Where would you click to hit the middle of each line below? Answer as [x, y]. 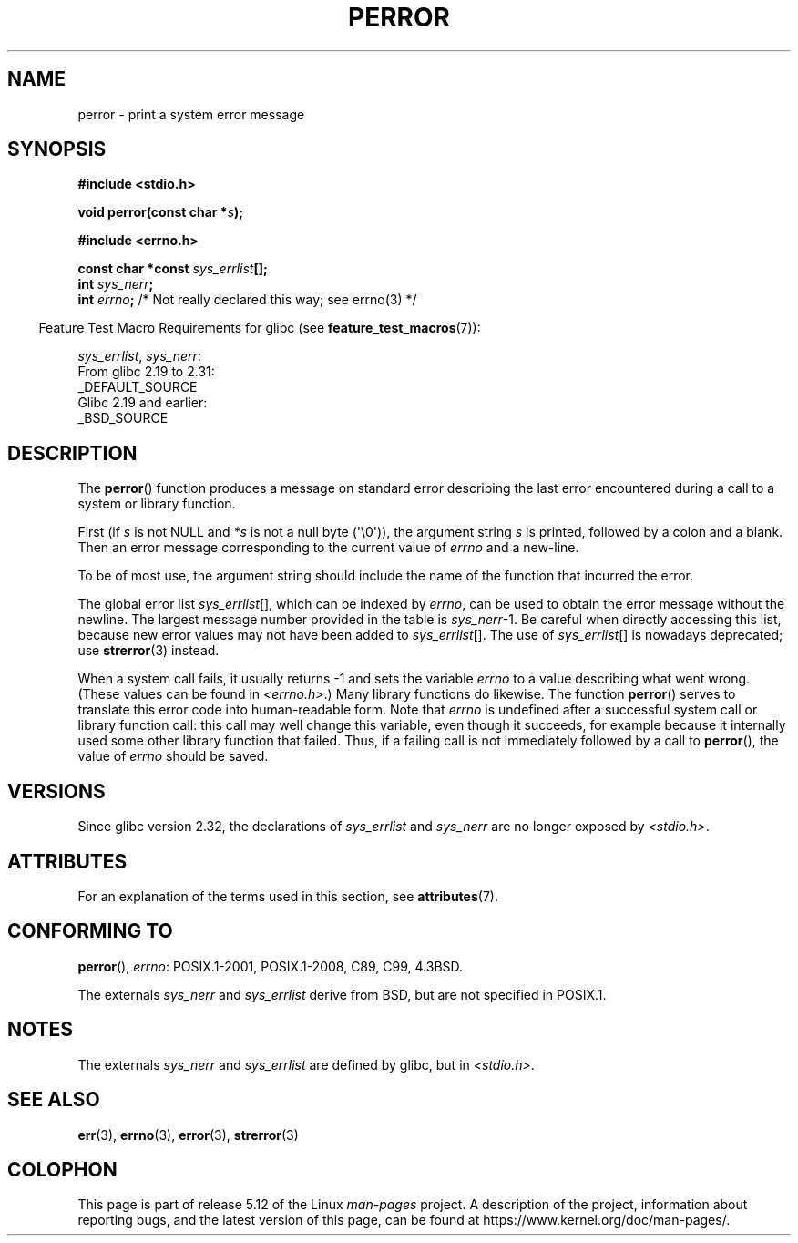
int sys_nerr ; [116, 284]
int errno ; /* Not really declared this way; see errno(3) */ [247, 300]
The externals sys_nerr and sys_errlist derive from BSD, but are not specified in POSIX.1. [342, 994]
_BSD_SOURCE [123, 418]
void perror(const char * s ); [161, 212]
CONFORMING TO [90, 931]
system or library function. [157, 504]
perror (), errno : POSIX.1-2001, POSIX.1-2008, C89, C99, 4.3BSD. [271, 966]
